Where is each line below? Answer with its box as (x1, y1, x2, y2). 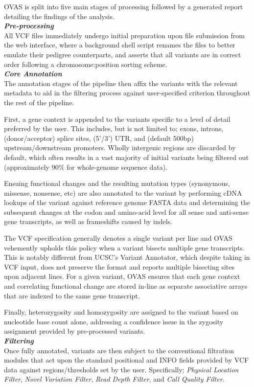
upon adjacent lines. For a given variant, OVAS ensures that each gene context (4, 271, 240, 281)
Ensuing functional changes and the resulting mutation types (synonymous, (4, 178, 230, 188)
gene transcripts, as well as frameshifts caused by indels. (4, 216, 173, 227)
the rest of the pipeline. (4, 97, 74, 107)
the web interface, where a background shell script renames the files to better (4, 40, 235, 50)
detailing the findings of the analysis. (4, 11, 115, 21)
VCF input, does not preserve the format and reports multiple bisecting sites (4, 261, 235, 272)
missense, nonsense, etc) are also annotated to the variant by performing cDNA (4, 187, 242, 198)
